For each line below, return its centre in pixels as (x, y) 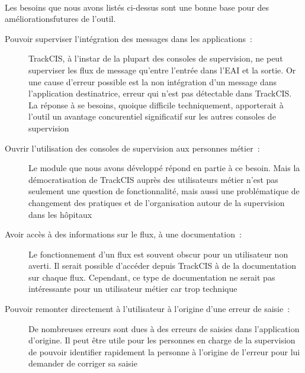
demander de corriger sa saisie (83, 363)
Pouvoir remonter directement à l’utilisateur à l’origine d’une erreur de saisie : (147, 309)
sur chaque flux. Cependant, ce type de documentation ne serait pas (152, 277)
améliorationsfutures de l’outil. (60, 19)
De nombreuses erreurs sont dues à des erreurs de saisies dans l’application (164, 328)
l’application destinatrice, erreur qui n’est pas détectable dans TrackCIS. (160, 93)
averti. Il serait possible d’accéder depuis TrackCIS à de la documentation (162, 266)
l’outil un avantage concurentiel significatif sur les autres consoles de (152, 116)
